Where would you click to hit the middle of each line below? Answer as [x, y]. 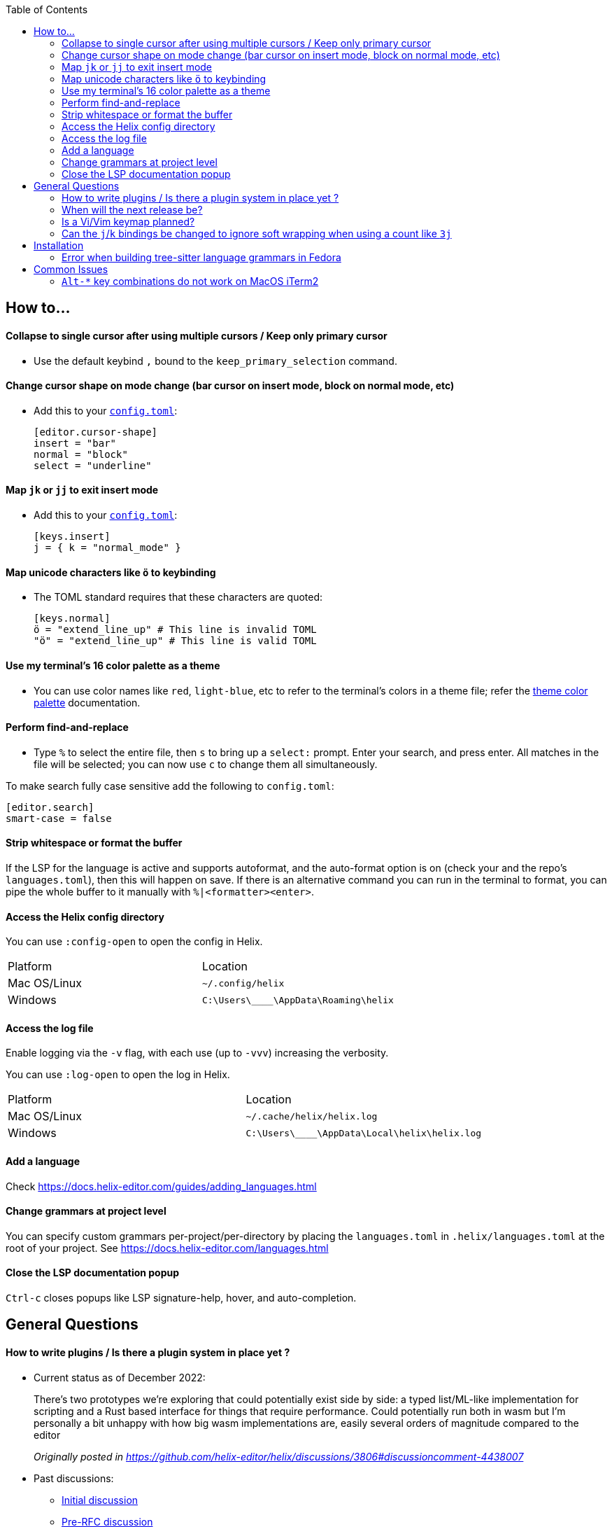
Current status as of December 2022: [120, 1377]
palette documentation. [87, 702]
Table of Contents [47, 9]
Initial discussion [100, 1500]
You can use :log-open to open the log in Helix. [118, 1075]
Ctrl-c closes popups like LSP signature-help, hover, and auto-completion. [181, 1298]
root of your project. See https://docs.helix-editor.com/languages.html [167, 1248]
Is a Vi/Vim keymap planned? [128, 222]
